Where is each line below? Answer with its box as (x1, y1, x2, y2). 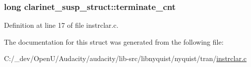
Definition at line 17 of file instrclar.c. (4, 20, 119, 30)
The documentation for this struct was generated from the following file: (4, 36, 224, 47)
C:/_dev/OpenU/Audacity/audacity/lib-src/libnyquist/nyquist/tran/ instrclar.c (4, 53, 247, 64)
